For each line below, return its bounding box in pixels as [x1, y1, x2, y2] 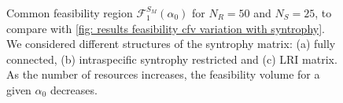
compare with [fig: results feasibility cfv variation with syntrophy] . [6, 20, 325, 36]
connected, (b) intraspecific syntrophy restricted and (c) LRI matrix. [6, 50, 337, 67]
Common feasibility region [6, 5, 133, 20]
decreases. [50, 81, 98, 97]
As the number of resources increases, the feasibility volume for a [6, 66, 320, 83]
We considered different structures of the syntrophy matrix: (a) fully [6, 35, 336, 52]
